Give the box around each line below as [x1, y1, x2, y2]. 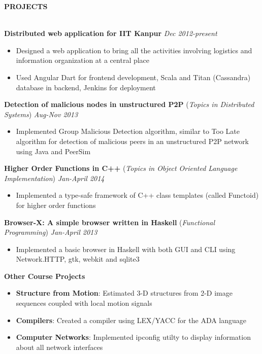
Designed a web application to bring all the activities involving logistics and [16, 45, 252, 55]
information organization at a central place [16, 55, 150, 65]
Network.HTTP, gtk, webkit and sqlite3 [16, 254, 140, 264]
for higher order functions [16, 199, 96, 210]
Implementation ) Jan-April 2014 [4, 172, 105, 183]
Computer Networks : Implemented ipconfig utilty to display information [16, 332, 251, 342]
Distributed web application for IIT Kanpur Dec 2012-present [4, 28, 217, 39]
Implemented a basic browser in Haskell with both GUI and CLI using [16, 243, 236, 254]
